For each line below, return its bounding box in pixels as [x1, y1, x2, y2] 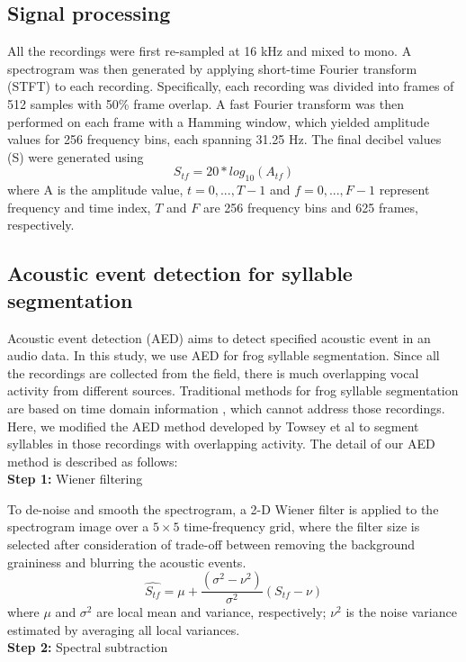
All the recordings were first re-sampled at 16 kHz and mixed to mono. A [7, 41, 412, 60]
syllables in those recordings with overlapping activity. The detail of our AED [7, 434, 435, 453]
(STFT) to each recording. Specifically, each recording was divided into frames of [7, 77, 454, 95]
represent [379, 180, 430, 199]
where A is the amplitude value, [7, 180, 184, 199]
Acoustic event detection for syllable [7, 259, 353, 287]
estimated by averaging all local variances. [7, 620, 240, 639]
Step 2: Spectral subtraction [7, 638, 168, 657]
